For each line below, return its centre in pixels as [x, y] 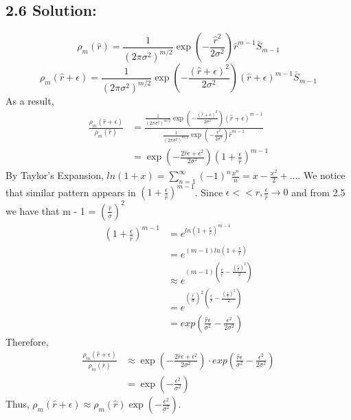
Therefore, [27, 341]
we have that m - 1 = [51, 210]
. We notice [321, 175]
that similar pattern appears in [71, 192]
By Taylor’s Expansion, [55, 175]
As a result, [30, 101]
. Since [209, 192]
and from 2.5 [318, 192]
